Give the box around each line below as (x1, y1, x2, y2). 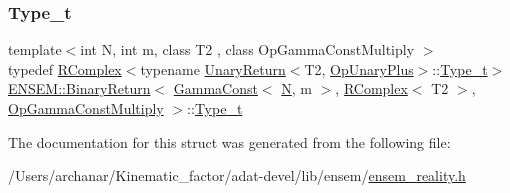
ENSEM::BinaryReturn (8, 78, 151, 99)
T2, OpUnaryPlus (304, 58, 414, 79)
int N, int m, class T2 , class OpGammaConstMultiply (80, 39, 415, 60)
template (8, 39, 62, 60)
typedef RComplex (8, 58, 122, 79)
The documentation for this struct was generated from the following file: (8, 131, 451, 152)
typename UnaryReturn (140, 58, 286, 79)
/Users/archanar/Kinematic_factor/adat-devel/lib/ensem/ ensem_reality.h (8, 165, 466, 186)
